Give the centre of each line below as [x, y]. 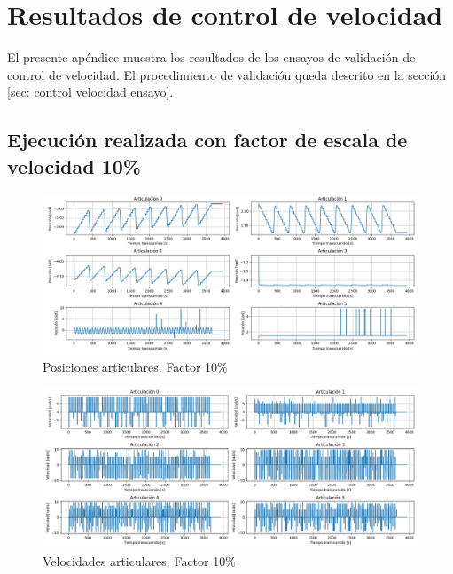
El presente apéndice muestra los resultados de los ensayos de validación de [211, 57]
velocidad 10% [74, 165]
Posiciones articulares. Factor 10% [135, 366]
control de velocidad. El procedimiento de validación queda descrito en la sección [227, 74]
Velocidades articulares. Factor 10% [139, 560]
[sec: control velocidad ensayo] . [90, 92]
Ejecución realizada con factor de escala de [207, 140]
